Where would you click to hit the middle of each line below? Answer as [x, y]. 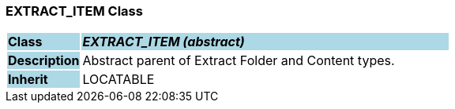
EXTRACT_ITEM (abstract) [164, 42]
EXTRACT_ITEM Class [74, 11]
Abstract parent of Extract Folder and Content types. [239, 61]
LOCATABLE [118, 80]
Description [44, 61]
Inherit [28, 80]
